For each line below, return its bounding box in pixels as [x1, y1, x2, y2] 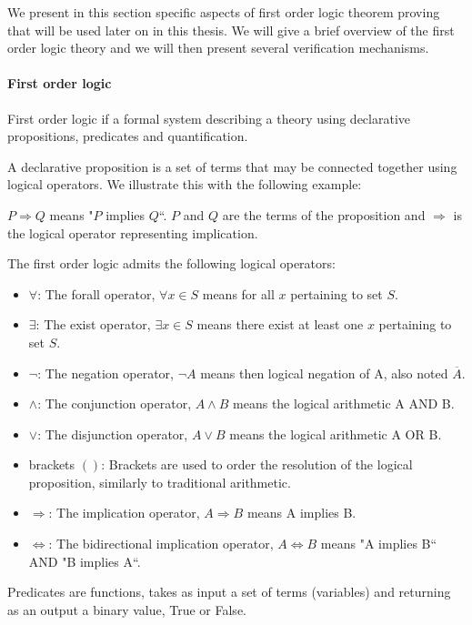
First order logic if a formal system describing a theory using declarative [7, 108, 411, 127]
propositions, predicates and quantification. [7, 126, 248, 146]
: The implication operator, [48, 503, 200, 522]
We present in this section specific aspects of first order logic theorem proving [7, 3, 440, 21]
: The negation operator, [37, 363, 174, 382]
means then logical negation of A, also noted [200, 363, 448, 382]
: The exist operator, [35, 315, 151, 334]
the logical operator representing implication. [7, 223, 258, 242]
